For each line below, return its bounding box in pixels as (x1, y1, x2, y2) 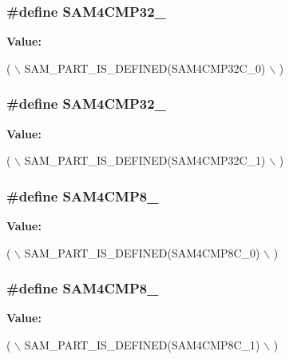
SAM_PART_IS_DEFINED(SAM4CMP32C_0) (24, 59, 266, 76)
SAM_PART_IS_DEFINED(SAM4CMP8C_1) (24, 337, 260, 353)
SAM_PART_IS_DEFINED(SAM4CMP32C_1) (24, 152, 266, 169)
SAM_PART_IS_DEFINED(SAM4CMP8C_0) (24, 244, 260, 261)
